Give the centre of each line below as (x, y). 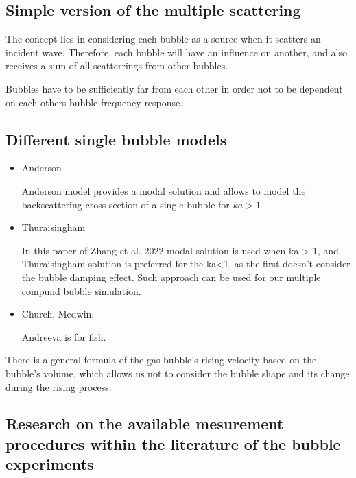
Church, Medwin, (58, 314)
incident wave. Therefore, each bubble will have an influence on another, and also (176, 52)
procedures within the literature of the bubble (173, 443)
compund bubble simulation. (81, 290)
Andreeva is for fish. (64, 336)
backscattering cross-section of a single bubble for (126, 204)
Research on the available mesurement (145, 423)
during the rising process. (59, 386)
